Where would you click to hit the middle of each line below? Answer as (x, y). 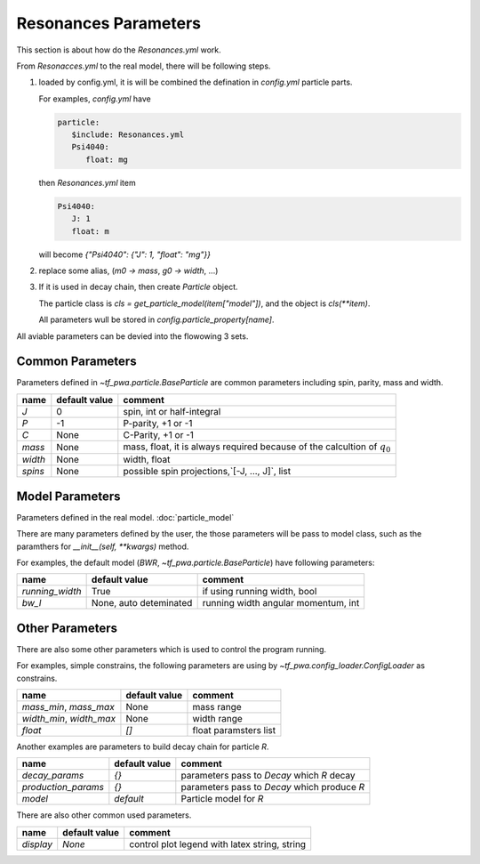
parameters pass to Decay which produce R (273, 787)
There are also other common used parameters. (104, 815)
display (37, 844)
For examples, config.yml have (95, 99)
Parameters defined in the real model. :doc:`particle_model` (125, 517)
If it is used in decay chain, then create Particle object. (138, 287)
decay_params (53, 776)
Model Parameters (68, 496)
